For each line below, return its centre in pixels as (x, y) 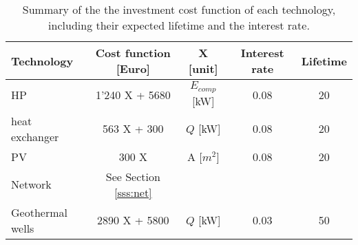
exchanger (35, 136)
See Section (133, 176)
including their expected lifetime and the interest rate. (179, 25)
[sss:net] (133, 192)
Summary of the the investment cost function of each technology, (179, 9)
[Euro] (133, 68)
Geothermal (39, 212)
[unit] (203, 68)
